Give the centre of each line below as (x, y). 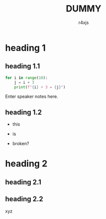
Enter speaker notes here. (32, 97)
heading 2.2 (24, 199)
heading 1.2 (24, 112)
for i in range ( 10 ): (27, 78)
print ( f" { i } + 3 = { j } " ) (40, 87)
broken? (21, 144)
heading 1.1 (23, 66)
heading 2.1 (23, 182)
